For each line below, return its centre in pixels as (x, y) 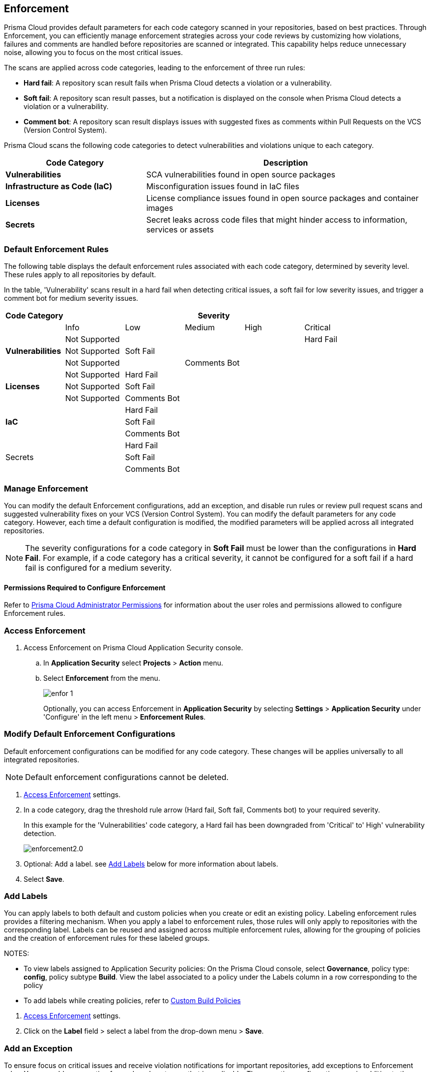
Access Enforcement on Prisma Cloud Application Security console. (133, 647)
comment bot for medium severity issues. (71, 298)
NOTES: (17, 954)
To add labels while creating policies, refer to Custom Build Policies (132, 1001)
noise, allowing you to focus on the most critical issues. (94, 53)
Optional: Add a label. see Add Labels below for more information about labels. (151, 864)
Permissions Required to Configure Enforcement (85, 587)
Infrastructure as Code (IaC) (59, 187)
